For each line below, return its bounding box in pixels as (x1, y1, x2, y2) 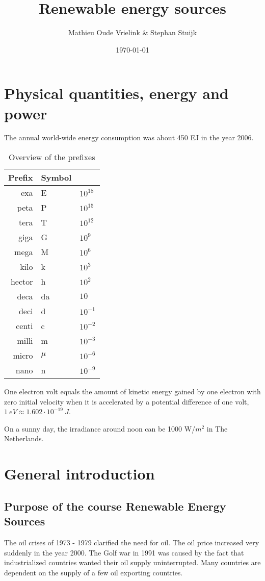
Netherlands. (4, 433, 44, 444)
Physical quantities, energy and (4, 83, 229, 104)
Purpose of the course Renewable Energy (4, 498, 226, 514)
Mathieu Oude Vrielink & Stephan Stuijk (68, 27, 197, 38)
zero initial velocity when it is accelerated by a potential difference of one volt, (4, 396, 249, 407)
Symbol (41, 171, 72, 184)
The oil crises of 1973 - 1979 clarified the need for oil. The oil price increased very (4, 537, 259, 547)
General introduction (4, 463, 155, 484)
